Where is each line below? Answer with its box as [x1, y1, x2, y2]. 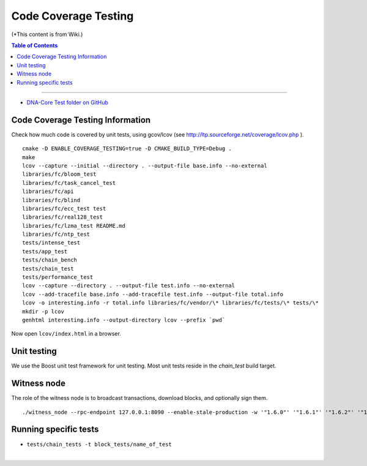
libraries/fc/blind [22, 197, 81, 203]
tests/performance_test [22, 274, 94, 281]
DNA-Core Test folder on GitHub [26, 99, 108, 106]
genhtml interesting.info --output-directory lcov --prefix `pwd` [22, 317, 226, 323]
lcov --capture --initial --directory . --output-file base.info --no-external [22, 162, 267, 169]
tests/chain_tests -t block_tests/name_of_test [26, 441, 172, 448]
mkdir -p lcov [22, 308, 64, 315]
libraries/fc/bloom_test [22, 171, 97, 178]
